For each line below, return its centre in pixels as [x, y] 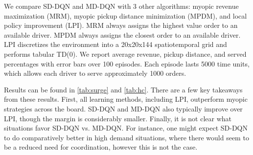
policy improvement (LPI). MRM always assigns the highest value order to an [121, 25]
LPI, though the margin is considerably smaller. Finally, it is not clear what [118, 118]
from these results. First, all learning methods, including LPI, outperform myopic [126, 99]
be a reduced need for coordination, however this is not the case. [101, 147]
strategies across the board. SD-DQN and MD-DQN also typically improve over [123, 108]
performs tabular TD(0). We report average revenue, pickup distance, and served [125, 54]
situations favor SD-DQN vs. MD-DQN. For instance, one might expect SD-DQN [126, 128]
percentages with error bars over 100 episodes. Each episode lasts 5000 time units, [127, 63]
